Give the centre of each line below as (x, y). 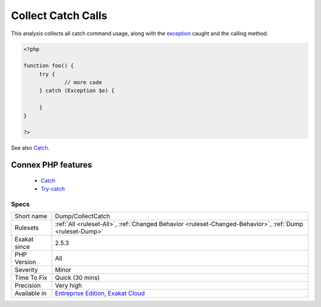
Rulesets (26, 228)
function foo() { (49, 66)
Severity (26, 270)
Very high (69, 286)
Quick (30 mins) (78, 278)
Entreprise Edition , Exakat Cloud (100, 293)
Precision (28, 286)
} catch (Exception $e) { (77, 91)
